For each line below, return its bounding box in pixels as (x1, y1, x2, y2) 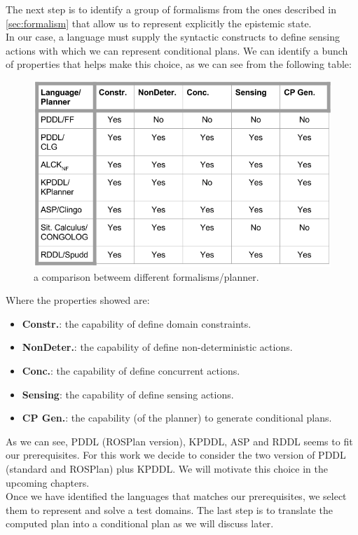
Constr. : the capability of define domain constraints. (22, 316, 252, 331)
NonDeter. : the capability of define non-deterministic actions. (22, 340, 293, 354)
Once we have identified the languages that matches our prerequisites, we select (6, 489, 347, 503)
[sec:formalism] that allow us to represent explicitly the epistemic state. (6, 15, 312, 30)
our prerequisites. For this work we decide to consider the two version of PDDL (6, 447, 346, 462)
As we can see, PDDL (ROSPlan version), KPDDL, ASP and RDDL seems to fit (6, 433, 353, 448)
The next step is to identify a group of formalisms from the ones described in (6, 2, 336, 16)
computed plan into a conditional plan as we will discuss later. (6, 516, 274, 531)
